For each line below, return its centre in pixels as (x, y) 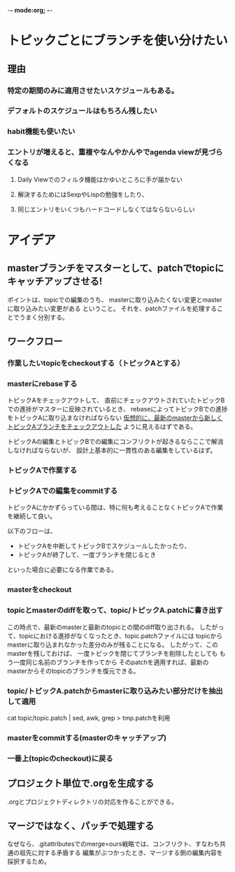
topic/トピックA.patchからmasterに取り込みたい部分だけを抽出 (115, 691)
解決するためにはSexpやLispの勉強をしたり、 (83, 194)
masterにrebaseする (42, 383)
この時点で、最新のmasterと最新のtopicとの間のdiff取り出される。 (102, 627)
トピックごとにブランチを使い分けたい (118, 41)
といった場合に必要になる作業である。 (62, 570)
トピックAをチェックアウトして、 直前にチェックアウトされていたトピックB (116, 400)
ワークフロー (35, 342)
